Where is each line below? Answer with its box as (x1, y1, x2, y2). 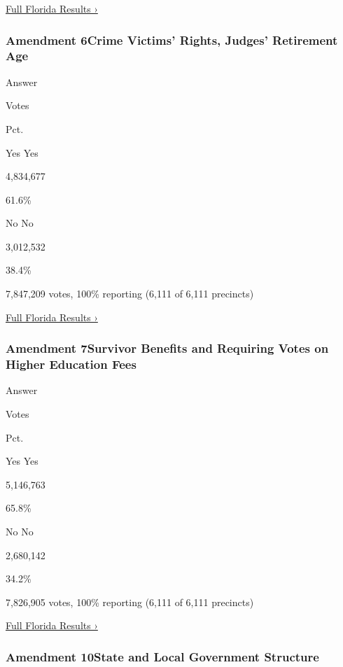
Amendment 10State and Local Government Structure (6, 647, 319, 665)
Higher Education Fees (6, 356, 136, 373)
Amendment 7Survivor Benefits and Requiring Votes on (6, 339, 329, 357)
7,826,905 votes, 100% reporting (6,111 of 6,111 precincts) (6, 594, 254, 609)
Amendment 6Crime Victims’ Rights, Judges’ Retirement (6, 31, 338, 48)
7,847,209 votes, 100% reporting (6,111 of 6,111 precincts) (6, 286, 254, 301)
